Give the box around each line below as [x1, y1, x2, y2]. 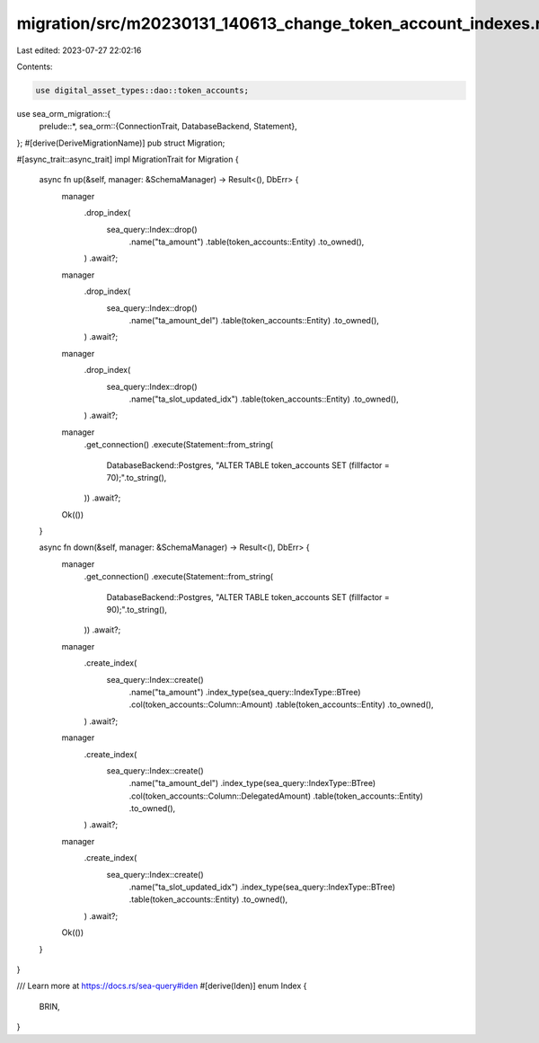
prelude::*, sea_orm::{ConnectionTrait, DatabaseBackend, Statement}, [39, 121, 298, 132]
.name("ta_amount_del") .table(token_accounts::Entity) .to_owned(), [128, 314, 379, 325]
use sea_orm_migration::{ [16, 108, 111, 119]
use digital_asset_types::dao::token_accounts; [35, 85, 249, 95]
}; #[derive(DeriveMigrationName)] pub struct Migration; [16, 137, 225, 148]
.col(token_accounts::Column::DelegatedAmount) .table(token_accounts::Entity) [128, 791, 424, 801]
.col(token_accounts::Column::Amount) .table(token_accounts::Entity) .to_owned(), [128, 699, 435, 710]
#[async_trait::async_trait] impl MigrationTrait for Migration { [16, 154, 239, 165]
